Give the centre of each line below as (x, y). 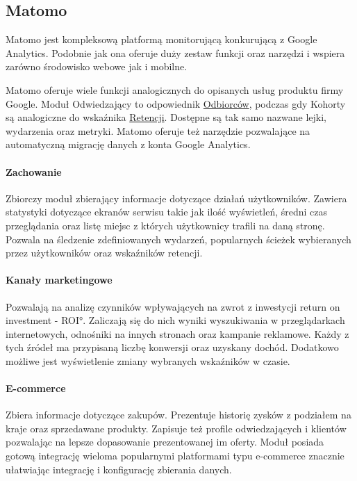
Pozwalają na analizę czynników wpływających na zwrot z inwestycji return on (173, 306)
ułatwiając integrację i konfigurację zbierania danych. (119, 469)
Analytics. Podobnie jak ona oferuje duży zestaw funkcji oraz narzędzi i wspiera (175, 52)
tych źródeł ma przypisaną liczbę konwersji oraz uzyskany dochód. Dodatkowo (172, 347)
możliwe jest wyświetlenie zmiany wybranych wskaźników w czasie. (148, 360)
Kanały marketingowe (59, 280)
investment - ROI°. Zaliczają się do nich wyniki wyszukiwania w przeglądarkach (175, 320)
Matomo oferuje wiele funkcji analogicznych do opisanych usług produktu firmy (175, 89)
